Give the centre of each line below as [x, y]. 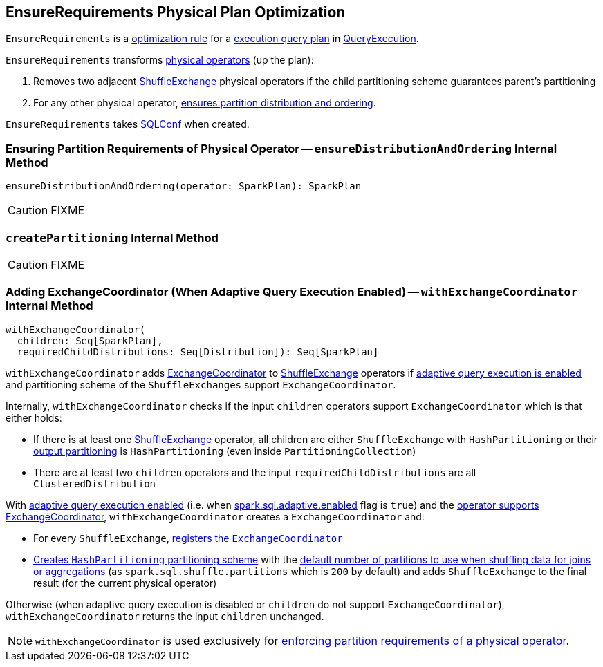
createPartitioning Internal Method [112, 237]
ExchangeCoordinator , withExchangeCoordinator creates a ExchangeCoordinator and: [215, 516]
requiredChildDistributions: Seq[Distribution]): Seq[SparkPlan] [198, 351]
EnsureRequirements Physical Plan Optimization [176, 12]
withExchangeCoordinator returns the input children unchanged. [165, 616]
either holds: [34, 417]
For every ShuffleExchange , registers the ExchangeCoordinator [188, 538]
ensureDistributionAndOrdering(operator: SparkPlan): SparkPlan [184, 186]
